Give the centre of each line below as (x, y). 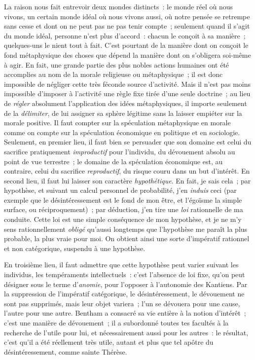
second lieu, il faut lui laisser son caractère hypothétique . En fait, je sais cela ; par (127, 180)
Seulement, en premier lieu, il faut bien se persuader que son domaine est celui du (128, 142)
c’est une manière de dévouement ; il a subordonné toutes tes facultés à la (116, 323)
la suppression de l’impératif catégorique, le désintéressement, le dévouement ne (124, 294)
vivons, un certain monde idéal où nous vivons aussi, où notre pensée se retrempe (127, 16)
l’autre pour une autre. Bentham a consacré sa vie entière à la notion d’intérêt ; (125, 313)
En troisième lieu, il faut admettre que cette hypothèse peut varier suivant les (121, 265)
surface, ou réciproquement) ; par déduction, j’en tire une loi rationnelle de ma (124, 209)
